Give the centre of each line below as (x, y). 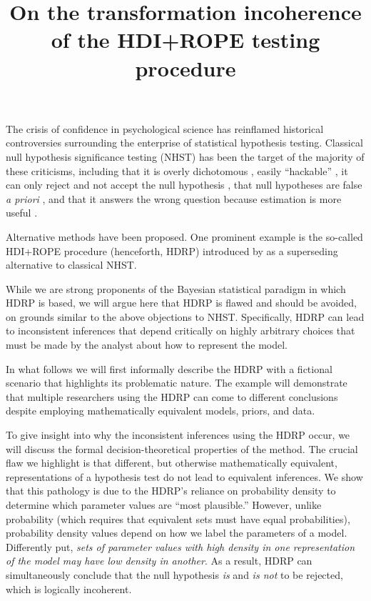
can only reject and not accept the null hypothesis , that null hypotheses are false (184, 185)
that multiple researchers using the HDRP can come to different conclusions (172, 396)
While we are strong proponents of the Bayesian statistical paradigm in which (176, 288)
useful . (22, 213)
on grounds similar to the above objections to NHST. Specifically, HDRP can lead (185, 316)
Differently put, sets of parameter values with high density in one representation (181, 546)
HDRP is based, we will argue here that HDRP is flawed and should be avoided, (181, 303)
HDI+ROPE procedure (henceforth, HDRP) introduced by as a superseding (172, 250)
